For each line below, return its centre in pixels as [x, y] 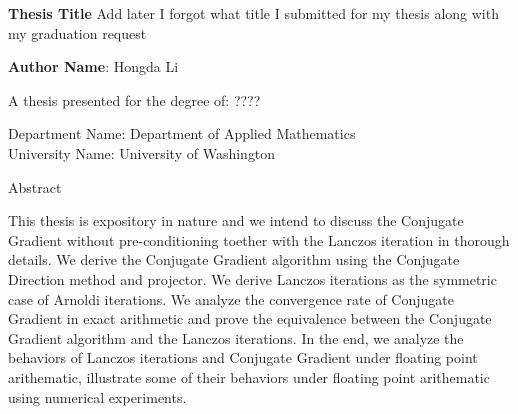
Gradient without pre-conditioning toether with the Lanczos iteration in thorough [259, 239]
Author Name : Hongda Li [93, 66]
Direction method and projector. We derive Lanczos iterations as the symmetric [252, 278]
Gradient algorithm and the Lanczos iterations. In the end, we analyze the [236, 337]
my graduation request [77, 32]
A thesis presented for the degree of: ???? [134, 99]
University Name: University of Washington [142, 152]
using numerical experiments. [97, 396]
